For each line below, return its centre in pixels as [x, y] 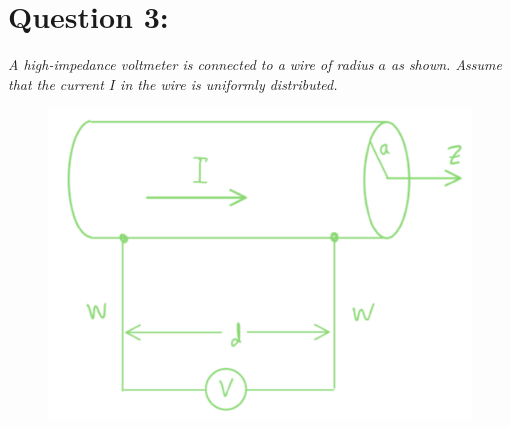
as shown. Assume [446, 64]
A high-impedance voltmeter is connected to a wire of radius [191, 64]
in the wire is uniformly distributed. [229, 83]
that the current [56, 83]
